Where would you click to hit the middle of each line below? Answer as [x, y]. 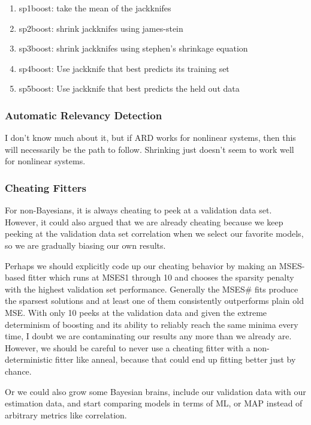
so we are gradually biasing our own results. [85, 245]
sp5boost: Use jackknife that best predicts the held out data [129, 88]
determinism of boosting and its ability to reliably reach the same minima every [152, 324]
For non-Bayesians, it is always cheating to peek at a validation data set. [138, 210]
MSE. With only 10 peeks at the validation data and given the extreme [136, 312]
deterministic [29, 359]
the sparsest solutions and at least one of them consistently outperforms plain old [154, 301]
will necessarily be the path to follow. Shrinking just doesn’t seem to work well [150, 149]
